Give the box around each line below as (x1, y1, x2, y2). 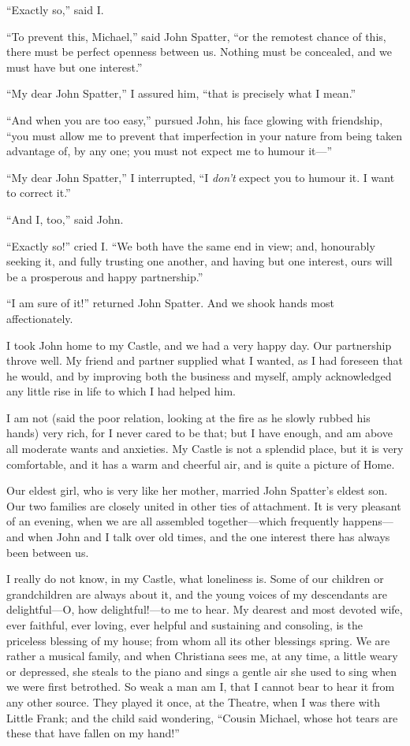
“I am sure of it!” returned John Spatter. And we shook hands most (6, 295, 334, 311)
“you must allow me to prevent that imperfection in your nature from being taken (6, 127, 402, 143)
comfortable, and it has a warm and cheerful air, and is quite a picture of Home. (6, 455, 395, 472)
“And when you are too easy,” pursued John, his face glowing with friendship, (6, 111, 383, 128)
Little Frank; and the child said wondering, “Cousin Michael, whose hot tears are (6, 709, 398, 726)
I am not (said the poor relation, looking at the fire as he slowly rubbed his (6, 409, 371, 425)
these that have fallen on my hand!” (6, 725, 180, 741)
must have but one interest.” (6, 58, 143, 75)
